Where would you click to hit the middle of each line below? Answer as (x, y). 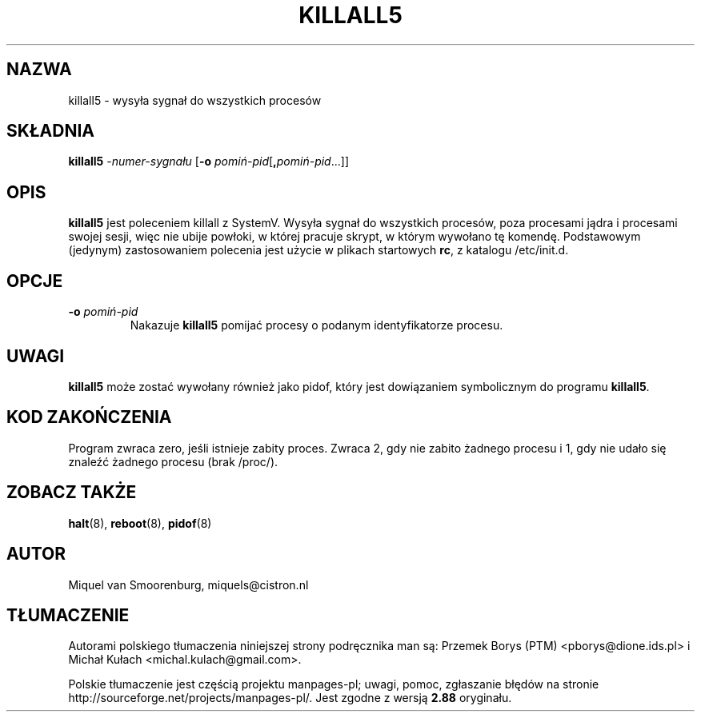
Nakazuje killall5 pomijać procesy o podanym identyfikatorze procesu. (316, 325)
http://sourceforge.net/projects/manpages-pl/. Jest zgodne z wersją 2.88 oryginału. (290, 698)
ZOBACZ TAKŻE (72, 493)
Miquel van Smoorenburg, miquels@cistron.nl (188, 584)
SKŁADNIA (50, 131)
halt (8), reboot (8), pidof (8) (140, 523)
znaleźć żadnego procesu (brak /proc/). (173, 461)
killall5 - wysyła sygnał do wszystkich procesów (195, 100)
